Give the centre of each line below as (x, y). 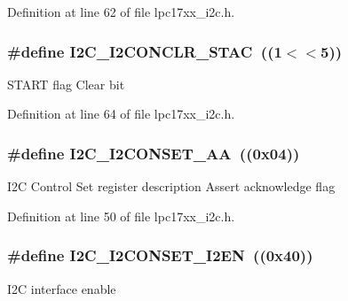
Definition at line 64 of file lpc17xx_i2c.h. (121, 114)
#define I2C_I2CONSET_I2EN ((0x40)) (160, 255)
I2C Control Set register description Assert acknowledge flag (171, 186)
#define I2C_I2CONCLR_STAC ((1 (145, 51)
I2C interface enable (62, 288)
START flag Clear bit (66, 84)
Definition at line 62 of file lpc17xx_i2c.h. (121, 12)
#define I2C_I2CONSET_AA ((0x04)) (154, 153)
